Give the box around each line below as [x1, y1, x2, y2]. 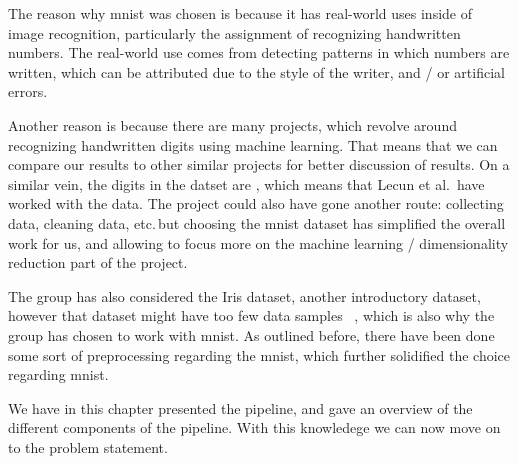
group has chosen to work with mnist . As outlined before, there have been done [8, 324, 495, 345]
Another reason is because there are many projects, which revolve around [8, 114, 457, 135]
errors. [8, 81, 48, 102]
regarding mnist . [8, 364, 109, 385]
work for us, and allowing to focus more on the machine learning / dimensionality [8, 232, 509, 253]
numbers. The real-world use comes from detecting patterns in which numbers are [8, 42, 510, 63]
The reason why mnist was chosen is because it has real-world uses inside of [8, 3, 472, 23]
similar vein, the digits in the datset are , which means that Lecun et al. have [8, 173, 485, 194]
